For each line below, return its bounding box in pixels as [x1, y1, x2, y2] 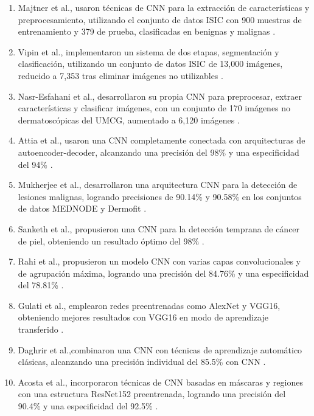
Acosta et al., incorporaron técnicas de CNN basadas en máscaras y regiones [18, 375, 303, 388]
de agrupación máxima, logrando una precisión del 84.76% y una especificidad [18, 266, 309, 279]
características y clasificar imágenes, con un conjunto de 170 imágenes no [18, 102, 291, 114]
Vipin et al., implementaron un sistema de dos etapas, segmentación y [18, 45, 279, 58]
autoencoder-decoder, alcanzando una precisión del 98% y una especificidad [18, 145, 299, 158]
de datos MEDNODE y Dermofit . [18, 202, 147, 215]
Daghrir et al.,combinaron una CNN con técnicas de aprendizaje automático [18, 343, 302, 356]
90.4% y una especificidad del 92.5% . [18, 400, 158, 412]
